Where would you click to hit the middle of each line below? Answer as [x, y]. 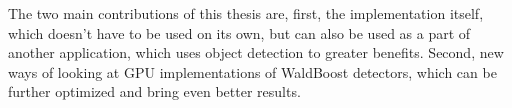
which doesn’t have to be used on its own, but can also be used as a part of [239, 32]
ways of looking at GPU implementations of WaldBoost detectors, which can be [252, 71]
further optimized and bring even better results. [154, 91]
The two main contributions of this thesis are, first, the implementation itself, [246, 13]
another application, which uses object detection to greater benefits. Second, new [256, 52]
